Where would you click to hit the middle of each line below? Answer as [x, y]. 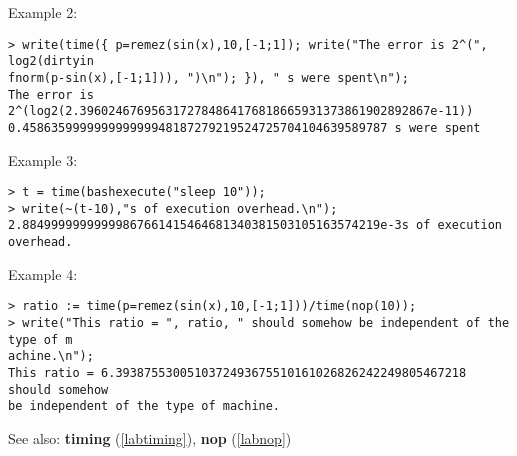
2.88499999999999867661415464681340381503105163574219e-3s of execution [255, 225]
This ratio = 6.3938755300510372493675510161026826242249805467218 [237, 372]
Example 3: [43, 159]
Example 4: [43, 273]
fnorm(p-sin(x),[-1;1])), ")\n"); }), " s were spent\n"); [208, 77]
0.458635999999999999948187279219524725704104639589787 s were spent [244, 127]
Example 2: [43, 12]
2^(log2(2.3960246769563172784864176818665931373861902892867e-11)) [241, 111]
